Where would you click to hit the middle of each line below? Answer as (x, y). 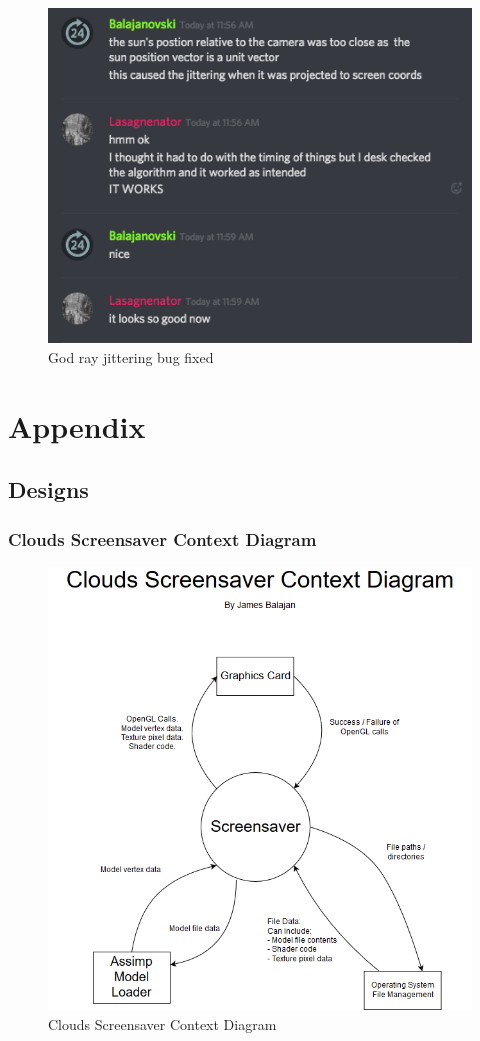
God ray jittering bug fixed (131, 356)
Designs (48, 489)
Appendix (77, 425)
